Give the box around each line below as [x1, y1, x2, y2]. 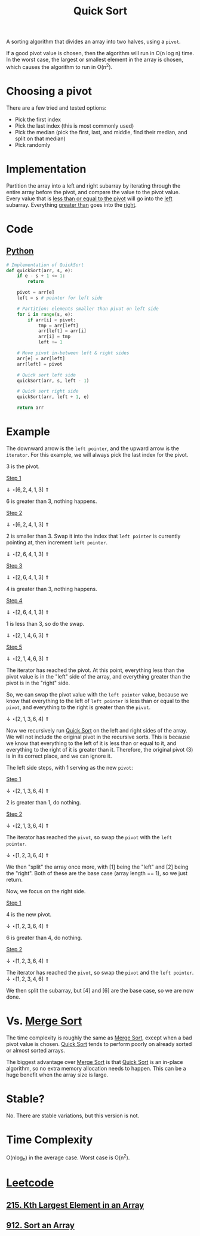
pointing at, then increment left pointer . [6, 539, 108, 546]
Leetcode [6, 1176, 54, 1190]
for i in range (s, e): [17, 311, 73, 317]
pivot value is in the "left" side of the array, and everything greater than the [6, 673, 190, 680]
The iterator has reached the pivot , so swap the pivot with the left [6, 834, 172, 841]
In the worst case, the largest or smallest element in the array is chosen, [6, 56, 183, 64]
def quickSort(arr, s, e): [6, 267, 73, 273]
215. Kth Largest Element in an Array [6, 1200, 144, 1210]
